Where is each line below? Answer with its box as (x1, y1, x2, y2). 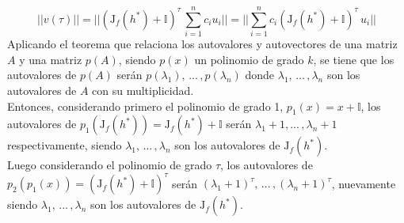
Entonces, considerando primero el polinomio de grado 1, (7, 97, 284, 114)
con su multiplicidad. (92, 81, 194, 98)
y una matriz (19, 51, 82, 67)
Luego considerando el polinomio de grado (7, 157, 212, 173)
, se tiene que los (313, 51, 394, 67)
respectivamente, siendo (7, 137, 122, 153)
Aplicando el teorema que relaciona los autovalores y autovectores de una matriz (7, 36, 398, 52)
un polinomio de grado (194, 51, 304, 67)
